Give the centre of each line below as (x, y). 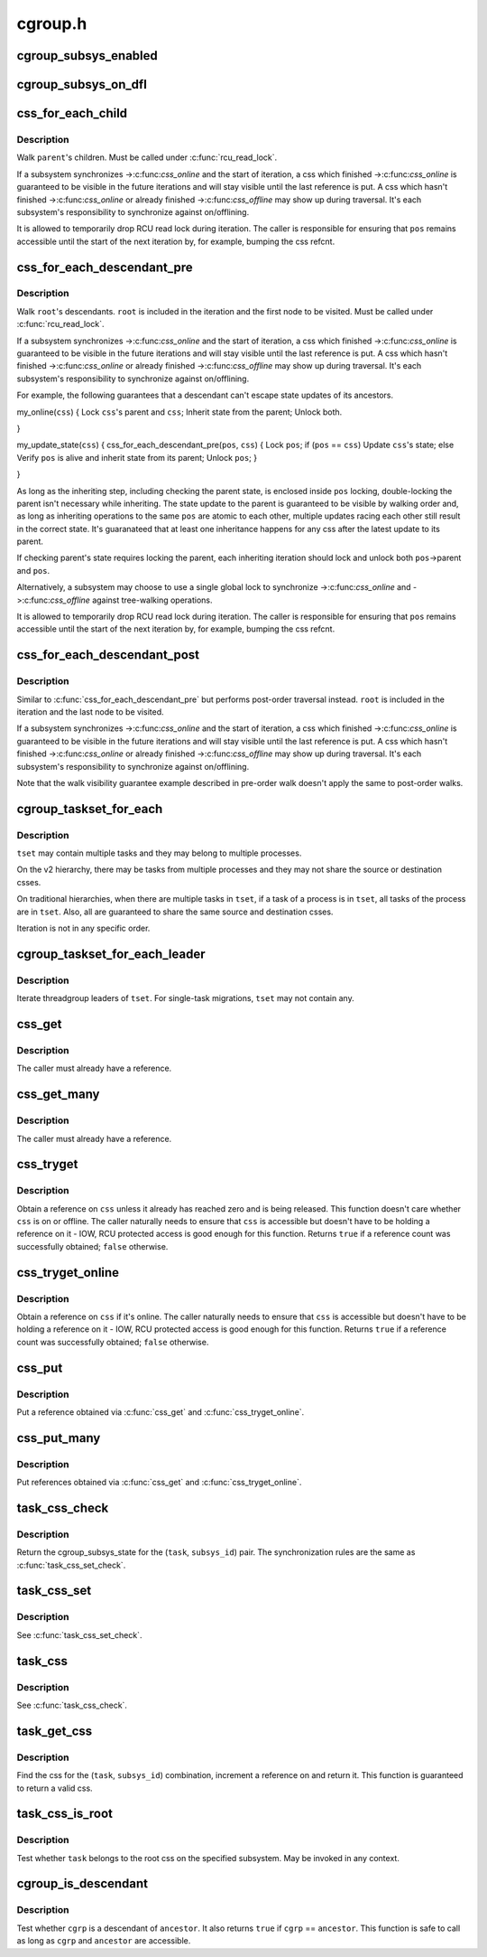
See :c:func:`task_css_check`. (72, 1705)
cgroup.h (52, 23)
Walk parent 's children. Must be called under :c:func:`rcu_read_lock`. (147, 157)
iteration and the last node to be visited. (90, 712)
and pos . (33, 570)
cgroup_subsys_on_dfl (82, 84)
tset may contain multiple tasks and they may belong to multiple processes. (159, 853)
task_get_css (55, 1731)
